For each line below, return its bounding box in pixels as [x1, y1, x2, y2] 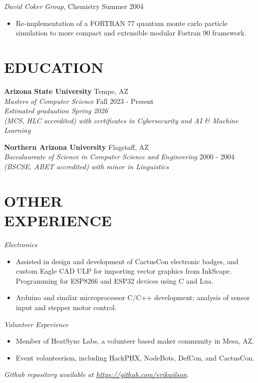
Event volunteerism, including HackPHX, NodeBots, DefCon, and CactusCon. [15, 352, 255, 363]
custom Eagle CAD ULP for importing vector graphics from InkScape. [15, 266, 232, 276]
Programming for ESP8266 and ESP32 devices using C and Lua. [15, 275, 214, 286]
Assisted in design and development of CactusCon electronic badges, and [15, 256, 239, 266]
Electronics [4, 239, 37, 249]
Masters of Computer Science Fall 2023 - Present [4, 95, 154, 106]
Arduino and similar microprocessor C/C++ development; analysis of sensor [15, 292, 250, 303]
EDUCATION [4, 56, 104, 77]
